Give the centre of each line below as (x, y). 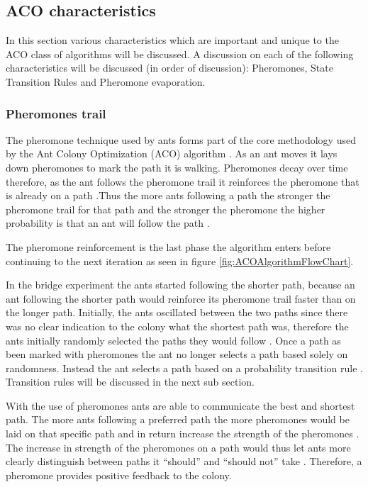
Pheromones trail (56, 113)
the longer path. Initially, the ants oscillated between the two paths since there (177, 312)
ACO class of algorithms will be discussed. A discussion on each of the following (180, 54)
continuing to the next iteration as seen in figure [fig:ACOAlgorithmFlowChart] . (180, 261)
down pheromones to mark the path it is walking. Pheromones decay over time (177, 167)
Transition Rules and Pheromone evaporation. (106, 81)
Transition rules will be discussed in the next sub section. (130, 382)
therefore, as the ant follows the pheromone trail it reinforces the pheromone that (183, 181)
